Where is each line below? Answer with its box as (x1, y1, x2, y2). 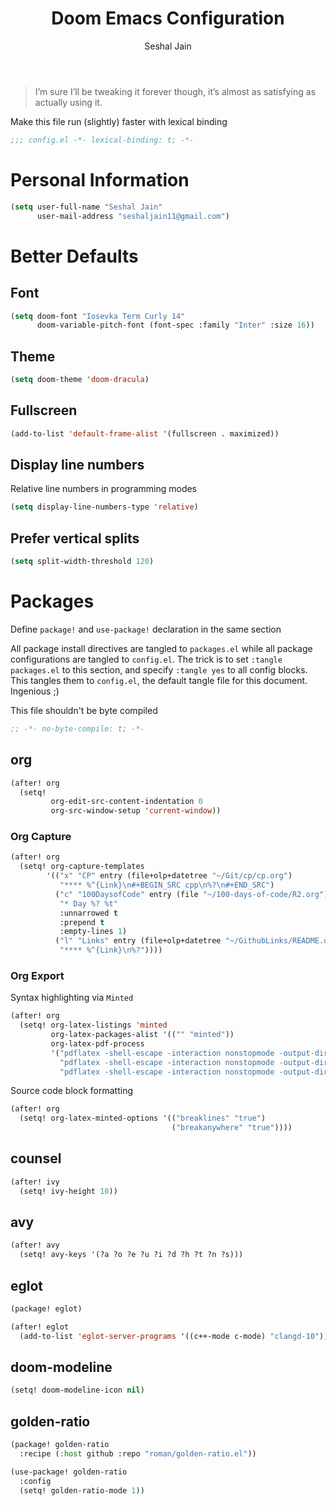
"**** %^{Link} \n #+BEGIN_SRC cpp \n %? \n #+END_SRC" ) (59, 880, 275, 891)
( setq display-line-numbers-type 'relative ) (10, 502, 199, 512)
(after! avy (10, 1240, 60, 1251)
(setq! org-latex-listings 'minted (19, 1020, 168, 1031)
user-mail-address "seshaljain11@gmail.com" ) (36, 211, 230, 221)
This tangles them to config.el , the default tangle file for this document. (10, 674, 308, 686)
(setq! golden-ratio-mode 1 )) (19, 1485, 145, 1496)
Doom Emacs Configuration (51, 7, 285, 30)
